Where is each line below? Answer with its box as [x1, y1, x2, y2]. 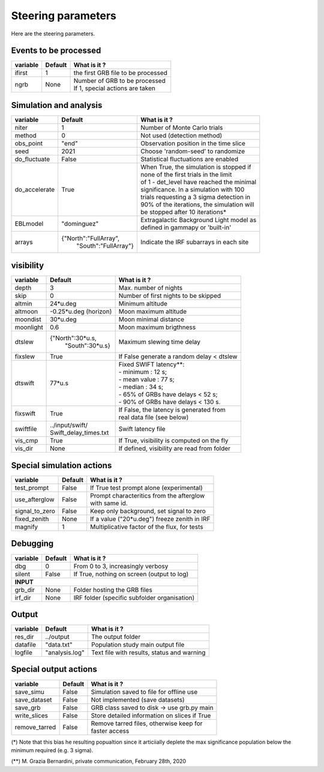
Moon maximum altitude [118, 307, 187, 316]
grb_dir [14, 585, 35, 594]
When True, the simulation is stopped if [140, 163, 251, 171]
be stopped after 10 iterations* [140, 208, 227, 216]
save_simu [14, 687, 45, 696]
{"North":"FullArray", [61, 234, 120, 243]
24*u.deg [50, 300, 77, 308]
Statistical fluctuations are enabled [140, 155, 239, 163]
